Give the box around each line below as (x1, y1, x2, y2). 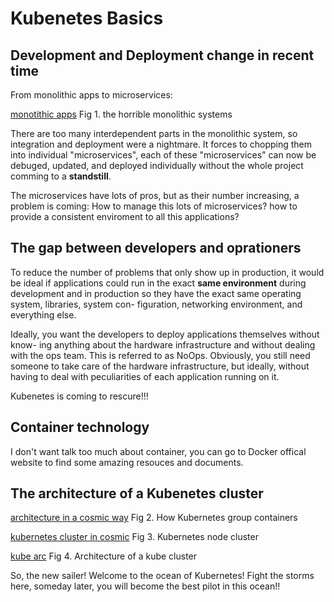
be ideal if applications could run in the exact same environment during (10, 277, 307, 289)
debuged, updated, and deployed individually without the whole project (10, 160, 304, 171)
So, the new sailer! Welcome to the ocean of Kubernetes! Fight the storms (10, 570, 315, 582)
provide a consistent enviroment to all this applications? (10, 211, 240, 222)
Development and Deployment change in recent (10, 47, 315, 64)
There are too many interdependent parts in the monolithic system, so (10, 128, 298, 139)
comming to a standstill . (10, 170, 112, 182)
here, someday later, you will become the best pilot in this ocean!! (10, 580, 281, 592)
